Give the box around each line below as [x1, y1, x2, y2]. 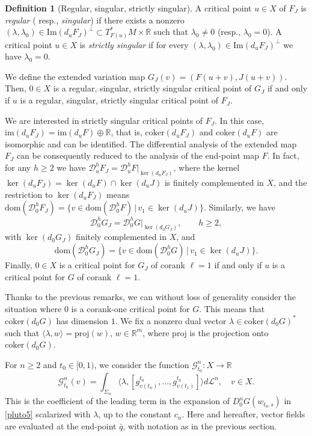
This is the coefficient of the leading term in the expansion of [5, 395, 230, 407]
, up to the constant [98, 408, 172, 420]
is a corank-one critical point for [71, 302, 190, 315]
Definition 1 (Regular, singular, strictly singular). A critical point [5, 2, 252, 14]
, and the [274, 176, 307, 188]
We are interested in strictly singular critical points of [5, 114, 203, 126]
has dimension [56, 314, 108, 327]
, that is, [111, 126, 142, 138]
